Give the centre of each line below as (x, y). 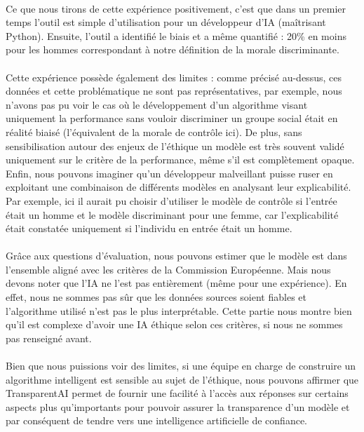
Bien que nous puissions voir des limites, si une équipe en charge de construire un (181, 366)
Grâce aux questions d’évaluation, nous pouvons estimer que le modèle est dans (176, 256)
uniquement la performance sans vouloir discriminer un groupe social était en (172, 118)
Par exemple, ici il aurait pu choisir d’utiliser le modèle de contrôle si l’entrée (171, 200)
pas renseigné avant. (49, 338)
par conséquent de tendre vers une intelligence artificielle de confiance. (157, 420)
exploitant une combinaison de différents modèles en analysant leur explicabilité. (178, 187)
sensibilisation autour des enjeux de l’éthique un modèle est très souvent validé (175, 146)
